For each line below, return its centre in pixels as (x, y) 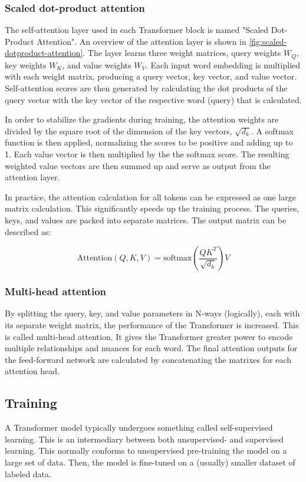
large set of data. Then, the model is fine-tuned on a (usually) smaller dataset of (150, 462)
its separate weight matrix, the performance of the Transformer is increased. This (152, 324)
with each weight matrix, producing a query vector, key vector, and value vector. (151, 76)
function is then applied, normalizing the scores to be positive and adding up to (149, 142)
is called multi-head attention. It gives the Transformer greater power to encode (149, 336)
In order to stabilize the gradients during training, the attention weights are (142, 119)
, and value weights (97, 65)
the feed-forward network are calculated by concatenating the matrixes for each (148, 359)
